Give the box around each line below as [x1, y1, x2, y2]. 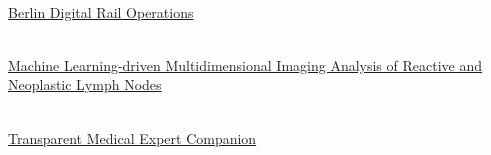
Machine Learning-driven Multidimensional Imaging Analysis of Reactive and [8, 54, 483, 75]
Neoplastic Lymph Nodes [8, 74, 162, 95]
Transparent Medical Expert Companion [8, 127, 257, 148]
